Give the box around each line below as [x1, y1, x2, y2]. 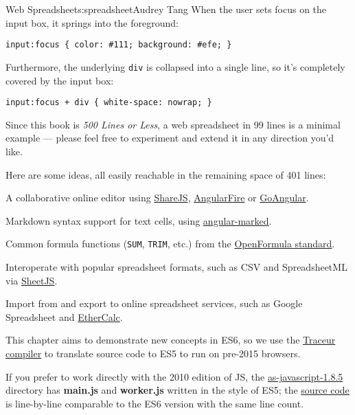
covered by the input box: [5, 73, 114, 87]
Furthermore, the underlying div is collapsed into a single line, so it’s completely [5, 59, 345, 74]
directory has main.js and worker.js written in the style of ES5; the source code [5, 383, 350, 397]
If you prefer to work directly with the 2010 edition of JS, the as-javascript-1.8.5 [5, 369, 343, 383]
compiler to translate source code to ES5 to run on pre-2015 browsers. [5, 346, 301, 360]
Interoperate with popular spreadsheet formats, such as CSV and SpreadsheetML [5, 259, 347, 273]
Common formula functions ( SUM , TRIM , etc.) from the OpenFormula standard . [5, 236, 335, 251]
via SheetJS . [5, 273, 58, 287]
